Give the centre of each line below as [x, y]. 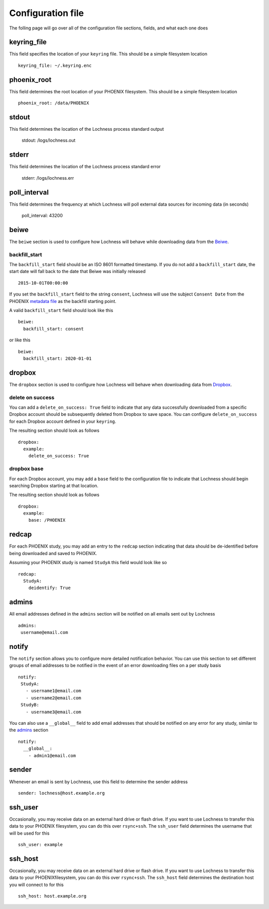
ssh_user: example [41, 844]
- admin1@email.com [52, 756]
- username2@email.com [54, 698]
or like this [20, 340]
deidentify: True [49, 588]
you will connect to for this [37, 885]
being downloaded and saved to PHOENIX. [53, 553]
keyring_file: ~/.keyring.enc [55, 65]
